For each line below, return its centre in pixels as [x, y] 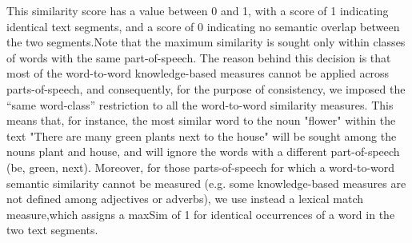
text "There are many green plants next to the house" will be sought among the [202, 135]
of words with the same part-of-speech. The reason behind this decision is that [199, 57]
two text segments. [52, 230]
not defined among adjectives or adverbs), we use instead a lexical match [185, 199]
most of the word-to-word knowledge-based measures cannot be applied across [198, 73]
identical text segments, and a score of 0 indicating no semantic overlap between [203, 26]
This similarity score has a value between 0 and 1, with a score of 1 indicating [198, 10]
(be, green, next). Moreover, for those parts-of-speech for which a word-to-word [201, 167]
